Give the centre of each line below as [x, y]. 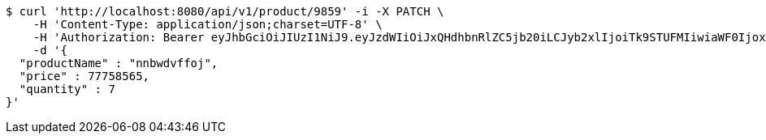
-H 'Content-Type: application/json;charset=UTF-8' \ [208, 24]
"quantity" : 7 [67, 89]
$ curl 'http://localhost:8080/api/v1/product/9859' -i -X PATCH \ [225, 11]
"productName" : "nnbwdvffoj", [119, 63]
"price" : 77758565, [84, 76]
